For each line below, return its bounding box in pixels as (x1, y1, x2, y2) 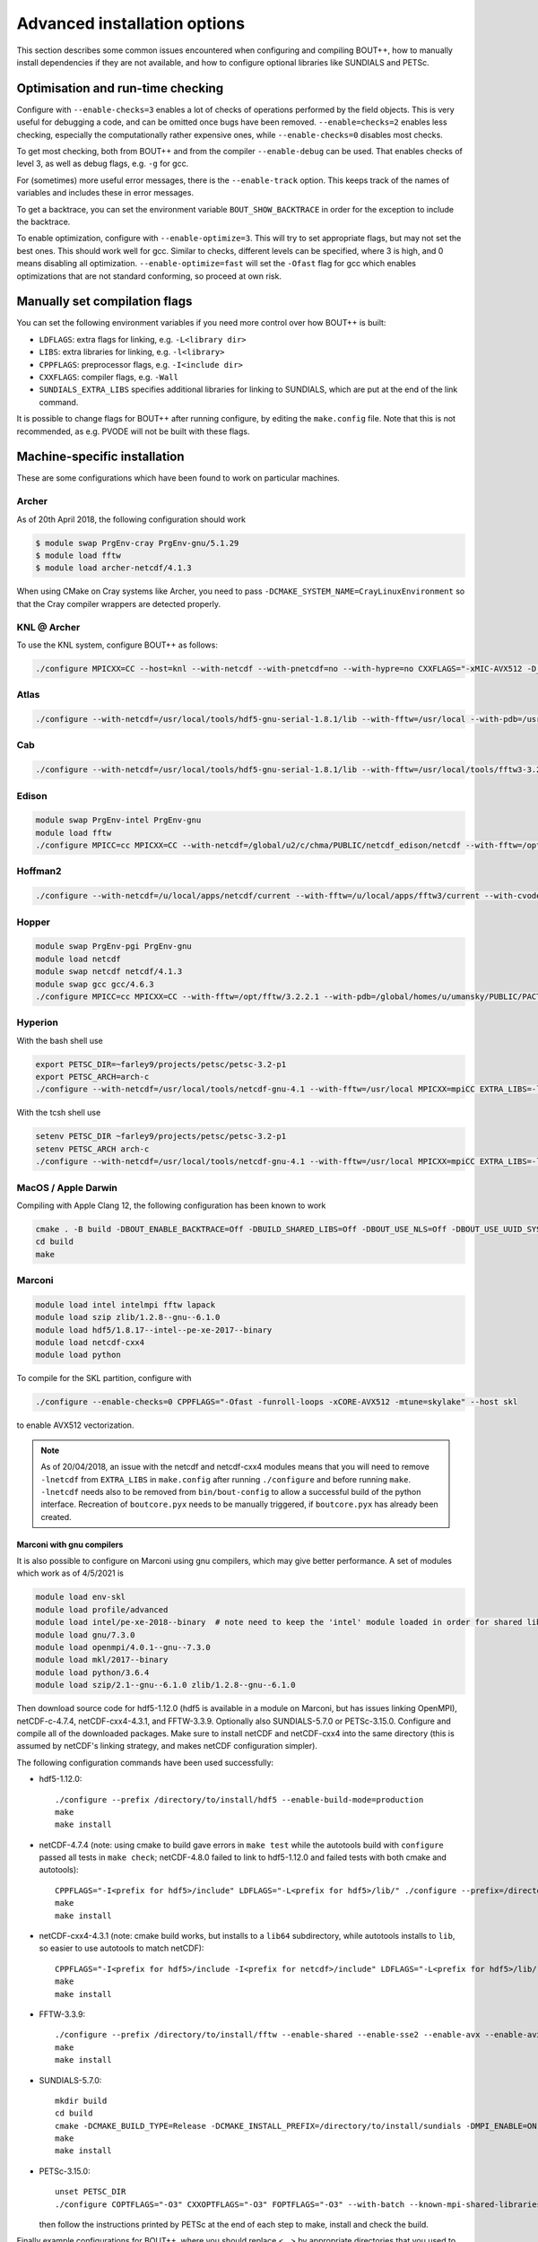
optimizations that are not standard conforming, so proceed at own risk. (16, 270, 282, 282)
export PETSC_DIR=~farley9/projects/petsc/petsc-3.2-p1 (35, 1059, 287, 1069)
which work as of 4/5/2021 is (16, 1568, 125, 1578)
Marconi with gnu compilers (16, 1539, 124, 1550)
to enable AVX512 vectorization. (16, 1420, 134, 1430)
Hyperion (16, 1016, 58, 1029)
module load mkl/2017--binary (35, 1655, 169, 1665)
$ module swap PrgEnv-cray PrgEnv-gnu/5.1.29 (35, 538, 239, 548)
